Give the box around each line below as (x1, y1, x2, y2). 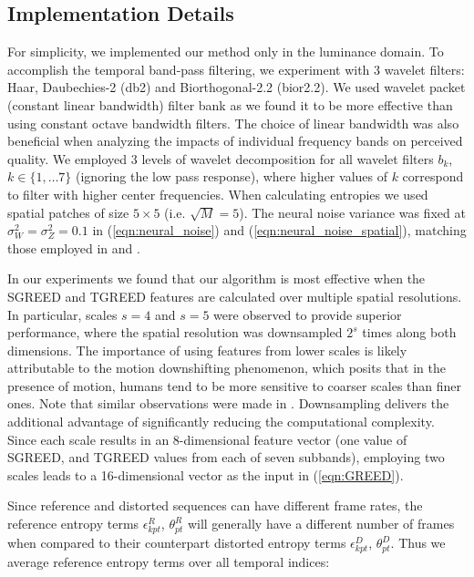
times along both (362, 323, 457, 342)
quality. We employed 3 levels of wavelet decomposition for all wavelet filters (7, 149, 434, 168)
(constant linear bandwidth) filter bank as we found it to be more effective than (7, 95, 453, 114)
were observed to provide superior (213, 304, 402, 324)
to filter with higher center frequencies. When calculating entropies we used (7, 184, 428, 203)
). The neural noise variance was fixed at (239, 202, 466, 222)
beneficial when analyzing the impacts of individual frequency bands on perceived (7, 131, 463, 150)
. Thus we (390, 533, 446, 552)
